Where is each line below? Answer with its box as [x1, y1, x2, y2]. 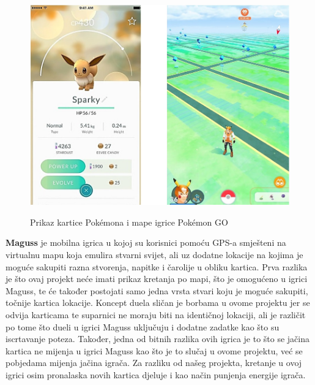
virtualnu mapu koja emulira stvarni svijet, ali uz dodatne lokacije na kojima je [6, 248, 303, 261]
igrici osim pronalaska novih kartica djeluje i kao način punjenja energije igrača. [6, 368, 306, 381]
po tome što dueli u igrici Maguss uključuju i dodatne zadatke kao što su [6, 320, 280, 333]
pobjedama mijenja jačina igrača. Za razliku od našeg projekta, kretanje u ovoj [6, 356, 302, 369]
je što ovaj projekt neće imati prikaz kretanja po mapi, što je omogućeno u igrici [6, 272, 308, 285]
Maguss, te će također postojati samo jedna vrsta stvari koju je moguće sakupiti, [6, 284, 308, 297]
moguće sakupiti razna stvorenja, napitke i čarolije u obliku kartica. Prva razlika [6, 260, 308, 273]
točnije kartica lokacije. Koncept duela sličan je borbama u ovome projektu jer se [6, 296, 310, 309]
